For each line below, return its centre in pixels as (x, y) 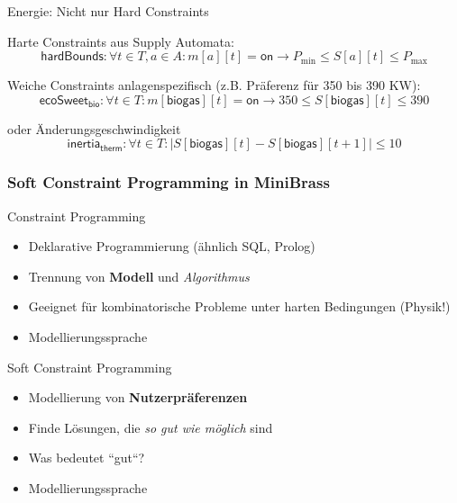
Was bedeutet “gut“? (87, 458)
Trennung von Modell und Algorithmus (139, 276)
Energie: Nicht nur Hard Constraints (108, 11)
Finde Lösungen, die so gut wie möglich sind (151, 427)
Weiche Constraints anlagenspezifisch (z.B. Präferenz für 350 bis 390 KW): (214, 85)
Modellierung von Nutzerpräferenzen (138, 397)
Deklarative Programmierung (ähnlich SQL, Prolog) (172, 246)
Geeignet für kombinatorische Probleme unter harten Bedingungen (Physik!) (239, 306)
